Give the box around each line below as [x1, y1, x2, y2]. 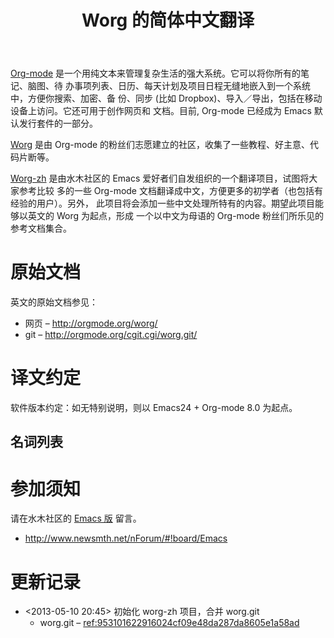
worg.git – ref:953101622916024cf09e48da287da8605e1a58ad [39, 617, 300, 629]
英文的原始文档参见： [10, 296, 98, 308]
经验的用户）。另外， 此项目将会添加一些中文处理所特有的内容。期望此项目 [10, 197, 315, 210]
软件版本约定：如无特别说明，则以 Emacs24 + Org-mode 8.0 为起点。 [10, 402, 298, 414]
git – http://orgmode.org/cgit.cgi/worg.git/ [24, 329, 198, 341]
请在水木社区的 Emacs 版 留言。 [10, 512, 142, 525]
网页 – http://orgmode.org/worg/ [24, 317, 158, 330]
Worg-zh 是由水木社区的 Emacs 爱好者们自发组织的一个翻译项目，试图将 [10, 172, 310, 185]
